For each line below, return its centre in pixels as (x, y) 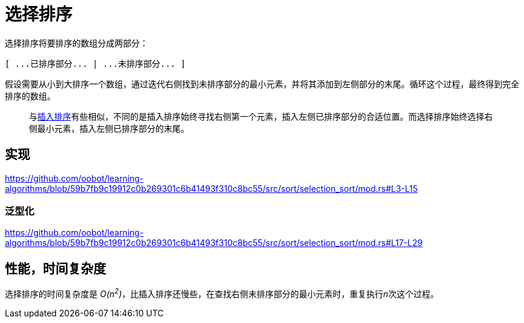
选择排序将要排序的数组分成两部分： (76, 43)
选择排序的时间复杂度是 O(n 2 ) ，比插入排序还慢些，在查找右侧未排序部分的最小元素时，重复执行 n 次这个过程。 (222, 293)
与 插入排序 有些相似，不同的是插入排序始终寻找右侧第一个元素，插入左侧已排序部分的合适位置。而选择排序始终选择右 (261, 116)
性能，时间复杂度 (55, 268)
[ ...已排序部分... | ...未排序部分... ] (95, 63)
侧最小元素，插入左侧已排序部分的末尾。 (109, 128)
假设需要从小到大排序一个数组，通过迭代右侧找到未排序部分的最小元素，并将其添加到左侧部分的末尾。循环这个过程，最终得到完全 (262, 84)
